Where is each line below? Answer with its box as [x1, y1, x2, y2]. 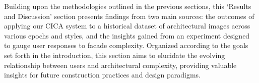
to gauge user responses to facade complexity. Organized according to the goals [4, 40, 248, 50]
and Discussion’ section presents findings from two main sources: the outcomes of [4, 10, 254, 21]
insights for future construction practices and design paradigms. [4, 69, 201, 80]
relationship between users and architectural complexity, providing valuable [4, 59, 237, 70]
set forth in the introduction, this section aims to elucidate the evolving [4, 49, 225, 60]
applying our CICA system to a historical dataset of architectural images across [4, 20, 250, 31]
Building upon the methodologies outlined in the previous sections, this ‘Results [4, 1, 251, 11]
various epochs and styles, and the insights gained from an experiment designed [4, 30, 250, 40]
